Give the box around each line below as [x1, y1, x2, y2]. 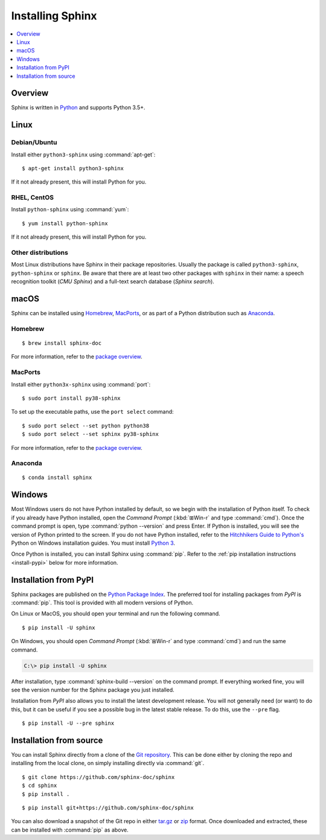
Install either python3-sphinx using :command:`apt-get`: [11, 151, 156, 158]
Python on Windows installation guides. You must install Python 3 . [11, 539, 175, 547]
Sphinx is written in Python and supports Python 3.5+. [11, 104, 145, 111]
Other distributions [11, 248, 69, 257]
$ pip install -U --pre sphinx [22, 720, 115, 727]
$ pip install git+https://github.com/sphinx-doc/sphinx [22, 804, 194, 811]
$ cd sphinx [22, 782, 57, 789]
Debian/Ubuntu [11, 138, 57, 147]
